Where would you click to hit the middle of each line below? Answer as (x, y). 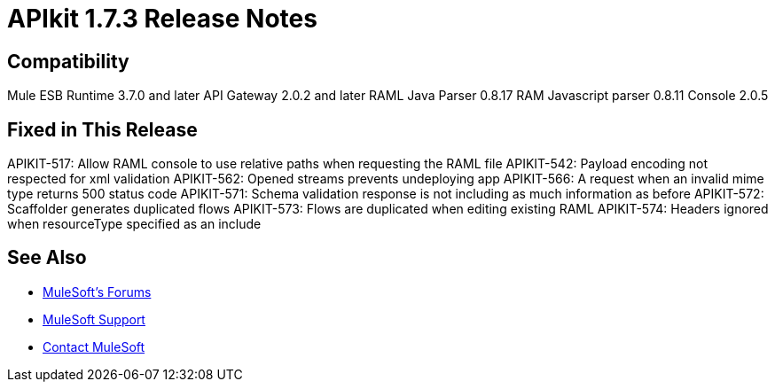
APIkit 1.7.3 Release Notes (162, 19)
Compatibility (68, 61)
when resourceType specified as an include (134, 224)
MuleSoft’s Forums (97, 292)
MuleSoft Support (94, 319)
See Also (47, 258)
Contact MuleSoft (94, 346)
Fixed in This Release (102, 129)
